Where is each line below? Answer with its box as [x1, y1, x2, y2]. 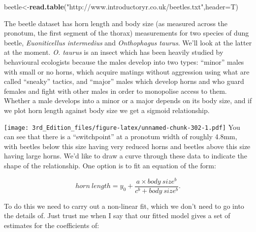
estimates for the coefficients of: [4, 220, 99, 230]
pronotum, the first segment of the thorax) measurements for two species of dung [4, 28, 249, 38]
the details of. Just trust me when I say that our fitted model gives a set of [4, 210, 230, 221]
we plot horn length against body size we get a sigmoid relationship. [4, 105, 210, 115]
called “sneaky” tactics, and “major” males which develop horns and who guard [4, 76, 244, 86]
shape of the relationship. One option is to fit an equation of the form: [4, 160, 216, 170]
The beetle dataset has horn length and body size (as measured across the [4, 18, 228, 28]
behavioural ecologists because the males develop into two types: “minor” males [4, 56, 244, 67]
